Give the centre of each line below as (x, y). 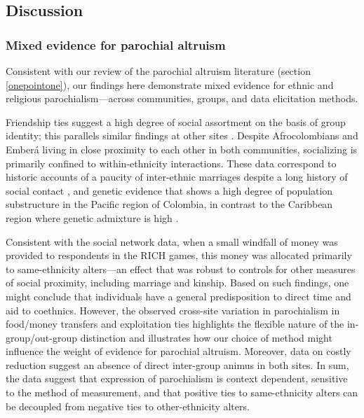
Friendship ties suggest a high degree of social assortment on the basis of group (176, 121)
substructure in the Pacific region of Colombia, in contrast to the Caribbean (169, 204)
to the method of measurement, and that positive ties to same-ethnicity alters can (182, 392)
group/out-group (42, 337)
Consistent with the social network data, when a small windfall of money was (172, 241)
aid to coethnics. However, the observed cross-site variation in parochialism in (173, 310)
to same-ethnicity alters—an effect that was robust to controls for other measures (181, 269)
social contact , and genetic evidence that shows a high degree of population (169, 190)
